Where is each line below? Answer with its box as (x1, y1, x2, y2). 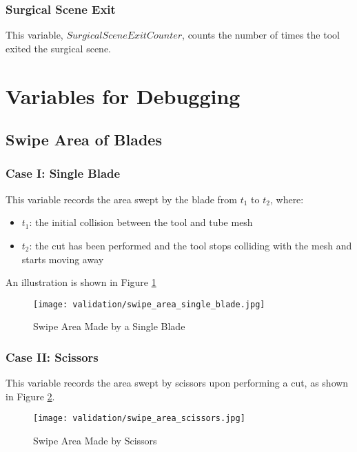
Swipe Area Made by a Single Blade (33, 319, 185, 333)
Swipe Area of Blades (6, 129, 162, 150)
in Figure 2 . (6, 389, 55, 403)
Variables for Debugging (6, 81, 241, 110)
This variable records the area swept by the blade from (6, 192, 238, 206)
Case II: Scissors (6, 348, 99, 365)
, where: (269, 192, 304, 206)
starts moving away (21, 251, 104, 266)
